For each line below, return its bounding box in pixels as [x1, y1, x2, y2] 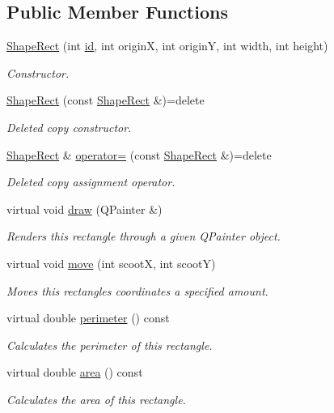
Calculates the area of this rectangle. [6, 390, 186, 407]
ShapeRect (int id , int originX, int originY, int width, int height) [6, 37, 328, 54]
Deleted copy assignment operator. [6, 173, 175, 190]
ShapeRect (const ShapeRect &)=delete [6, 92, 205, 109]
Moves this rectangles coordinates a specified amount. [6, 282, 268, 299]
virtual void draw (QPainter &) [6, 200, 163, 217]
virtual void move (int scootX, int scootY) [6, 254, 216, 271]
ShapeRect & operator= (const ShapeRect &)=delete [6, 146, 272, 163]
